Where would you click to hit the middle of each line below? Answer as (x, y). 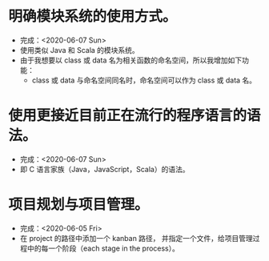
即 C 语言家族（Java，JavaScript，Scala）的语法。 (104, 169)
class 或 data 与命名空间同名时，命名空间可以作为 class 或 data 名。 (144, 80)
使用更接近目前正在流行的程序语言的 (128, 116)
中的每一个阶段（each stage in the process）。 (103, 248)
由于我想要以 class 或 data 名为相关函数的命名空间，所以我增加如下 (131, 60)
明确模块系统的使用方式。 (93, 16)
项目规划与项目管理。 (79, 205)
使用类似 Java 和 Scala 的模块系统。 (80, 50)
